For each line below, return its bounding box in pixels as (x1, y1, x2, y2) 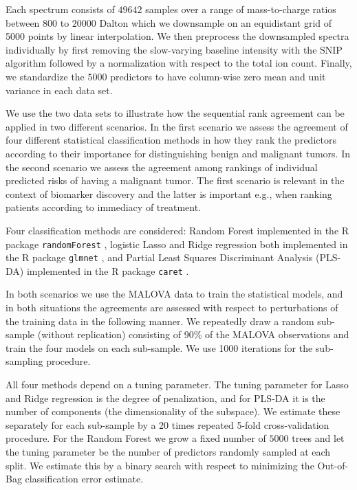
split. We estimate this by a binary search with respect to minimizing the (6, 458, 314, 472)
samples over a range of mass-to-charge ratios (145, 2, 336, 16)
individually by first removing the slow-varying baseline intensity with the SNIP (6, 42, 343, 56)
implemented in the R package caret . (26, 263, 189, 278)
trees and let (292, 431, 345, 445)
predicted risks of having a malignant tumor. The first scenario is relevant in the (6, 173, 345, 188)
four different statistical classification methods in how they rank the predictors (6, 133, 336, 147)
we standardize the (6, 69, 85, 83)
